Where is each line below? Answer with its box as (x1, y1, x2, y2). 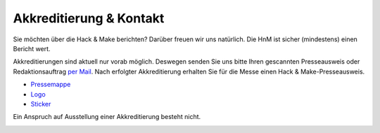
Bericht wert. (13, 44, 51, 52)
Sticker (30, 99, 51, 108)
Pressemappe (30, 80, 71, 89)
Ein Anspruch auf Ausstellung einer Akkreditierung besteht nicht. (13, 113, 201, 121)
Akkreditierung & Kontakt (13, 10, 165, 26)
